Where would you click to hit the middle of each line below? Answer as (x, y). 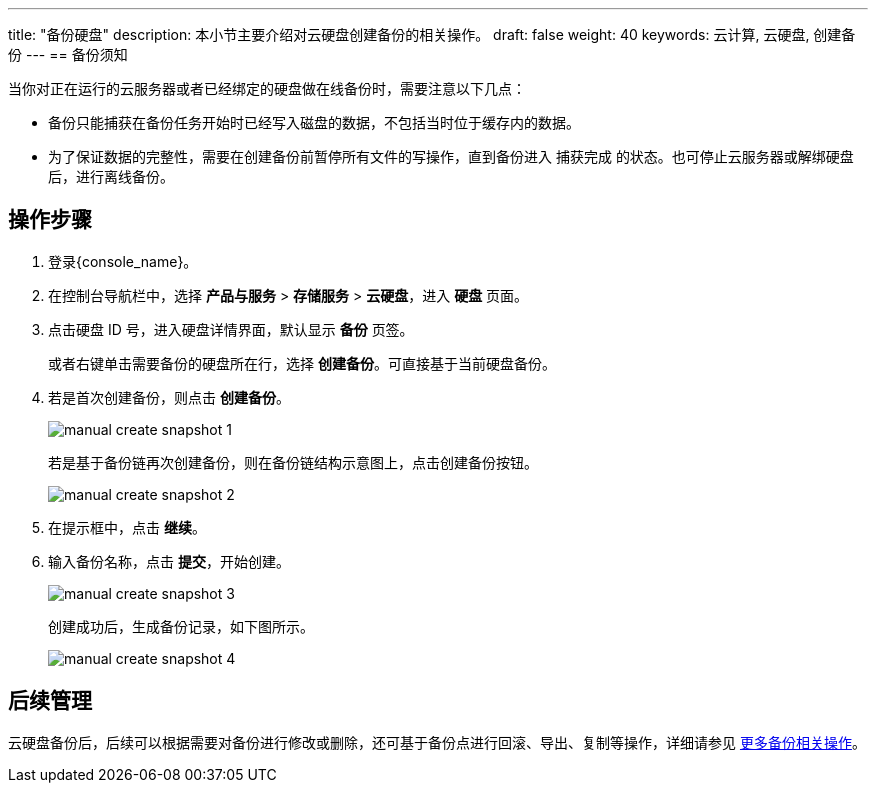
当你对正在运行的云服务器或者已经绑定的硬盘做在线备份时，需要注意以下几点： (267, 88)
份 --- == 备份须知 (68, 54)
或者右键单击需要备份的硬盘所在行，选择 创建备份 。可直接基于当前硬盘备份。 (302, 363)
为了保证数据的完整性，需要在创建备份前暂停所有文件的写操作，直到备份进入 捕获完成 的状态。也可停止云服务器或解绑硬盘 (451, 156)
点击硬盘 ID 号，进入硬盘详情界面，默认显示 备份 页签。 (231, 329)
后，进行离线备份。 (111, 176)
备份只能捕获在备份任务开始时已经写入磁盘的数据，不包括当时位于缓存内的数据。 (314, 122)
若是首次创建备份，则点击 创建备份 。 (169, 397)
